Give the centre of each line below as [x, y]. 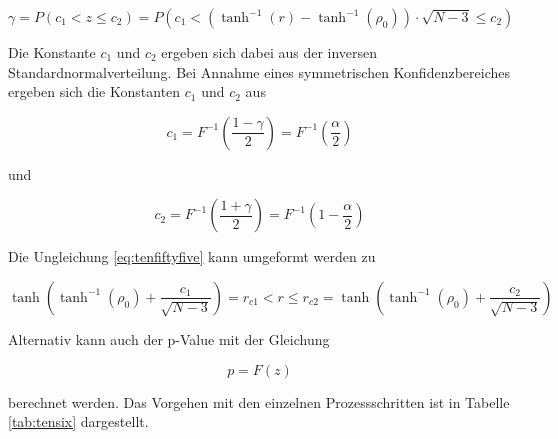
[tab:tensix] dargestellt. [78, 421]
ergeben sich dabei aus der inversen [269, 52]
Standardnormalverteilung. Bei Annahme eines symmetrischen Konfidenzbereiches [259, 71]
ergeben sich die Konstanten [94, 91]
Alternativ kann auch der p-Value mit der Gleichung [169, 338]
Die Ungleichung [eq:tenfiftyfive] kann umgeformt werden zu [192, 256]
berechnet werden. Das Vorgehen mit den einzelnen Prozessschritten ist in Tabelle [259, 401]
